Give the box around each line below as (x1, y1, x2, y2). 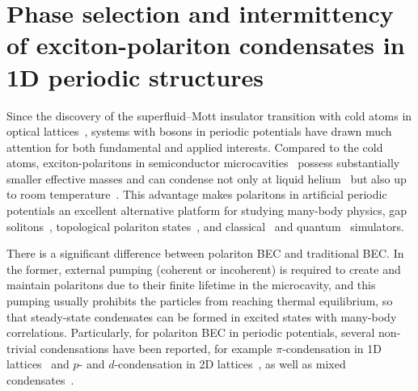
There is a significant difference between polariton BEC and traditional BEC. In (6, 245, 404, 262)
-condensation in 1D (282, 339, 382, 356)
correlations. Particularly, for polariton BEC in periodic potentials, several (6, 324, 375, 341)
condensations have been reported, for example (40, 339, 272, 356)
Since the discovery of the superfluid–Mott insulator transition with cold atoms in (6, 107, 412, 124)
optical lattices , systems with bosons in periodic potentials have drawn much (6, 123, 392, 140)
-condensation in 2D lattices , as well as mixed (114, 355, 346, 372)
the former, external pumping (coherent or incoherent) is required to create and (6, 260, 401, 277)
